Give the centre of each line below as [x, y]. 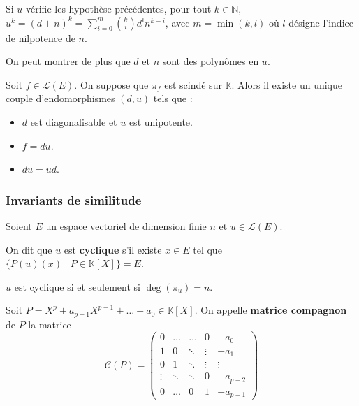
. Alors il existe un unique [287, 84]
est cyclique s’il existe [113, 249]
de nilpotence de [41, 37]
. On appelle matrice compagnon [271, 310]
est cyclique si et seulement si [77, 286]
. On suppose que [111, 84]
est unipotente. [161, 121]
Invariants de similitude [74, 200]
